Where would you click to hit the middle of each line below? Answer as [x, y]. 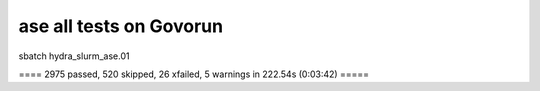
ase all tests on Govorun [121, 26]
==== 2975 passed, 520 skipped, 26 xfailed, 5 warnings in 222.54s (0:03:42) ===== [194, 74]
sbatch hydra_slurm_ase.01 [74, 56]
